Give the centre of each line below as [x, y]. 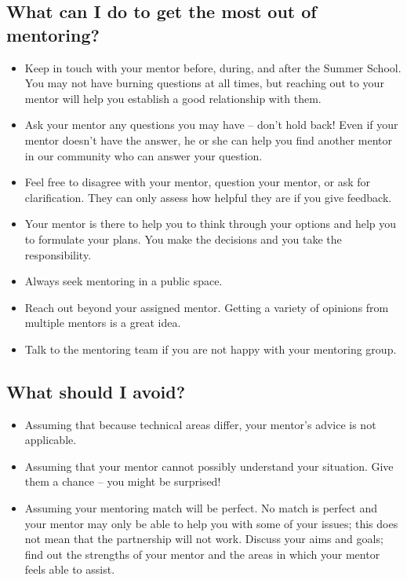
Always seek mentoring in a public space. [124, 281]
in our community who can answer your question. [144, 155]
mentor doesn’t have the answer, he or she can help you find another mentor [209, 139]
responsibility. [58, 254]
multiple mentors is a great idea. [103, 323]
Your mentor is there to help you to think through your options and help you [211, 224]
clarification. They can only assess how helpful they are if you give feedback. [208, 197]
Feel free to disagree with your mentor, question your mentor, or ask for [197, 182]
